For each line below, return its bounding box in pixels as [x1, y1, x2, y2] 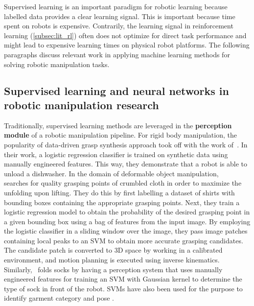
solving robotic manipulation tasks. [4, 59, 110, 69]
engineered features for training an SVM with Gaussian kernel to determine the [4, 274, 242, 284]
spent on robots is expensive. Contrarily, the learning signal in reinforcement [4, 21, 233, 31]
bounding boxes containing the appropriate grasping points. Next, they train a [4, 197, 240, 207]
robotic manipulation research [4, 97, 159, 112]
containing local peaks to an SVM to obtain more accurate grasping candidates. [4, 235, 243, 245]
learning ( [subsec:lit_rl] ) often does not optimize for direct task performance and [4, 30, 247, 40]
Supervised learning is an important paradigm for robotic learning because [4, 1, 228, 11]
